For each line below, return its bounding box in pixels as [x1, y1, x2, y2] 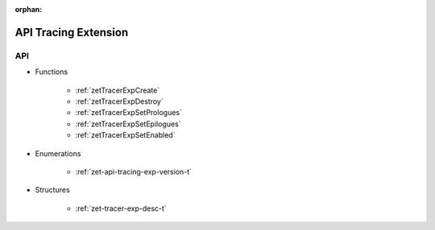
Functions [35, 67, 68, 76]
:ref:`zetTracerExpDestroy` [75, 97, 164, 106]
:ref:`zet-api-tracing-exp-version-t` [75, 166, 193, 176]
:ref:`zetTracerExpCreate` [75, 85, 160, 95]
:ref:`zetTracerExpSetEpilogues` [75, 119, 181, 129]
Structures [35, 185, 70, 195]
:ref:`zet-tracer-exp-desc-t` [75, 203, 167, 213]
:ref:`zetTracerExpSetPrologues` [75, 108, 183, 117]
